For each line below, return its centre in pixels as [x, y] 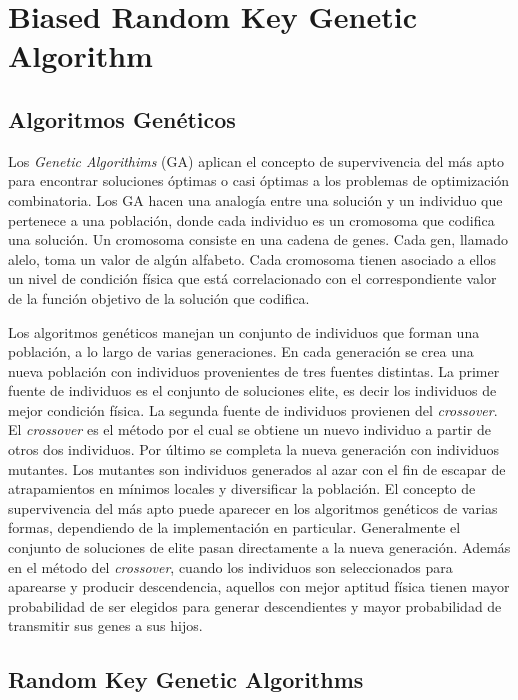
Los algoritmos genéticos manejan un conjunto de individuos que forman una [244, 331]
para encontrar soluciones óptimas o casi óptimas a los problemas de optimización [259, 180]
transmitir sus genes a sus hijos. [105, 625]
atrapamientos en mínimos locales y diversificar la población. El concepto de [242, 488]
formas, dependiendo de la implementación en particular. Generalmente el [234, 527]
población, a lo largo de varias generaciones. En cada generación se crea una [241, 351]
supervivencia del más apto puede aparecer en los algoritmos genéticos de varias [253, 507]
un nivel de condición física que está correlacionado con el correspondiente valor [252, 278]
